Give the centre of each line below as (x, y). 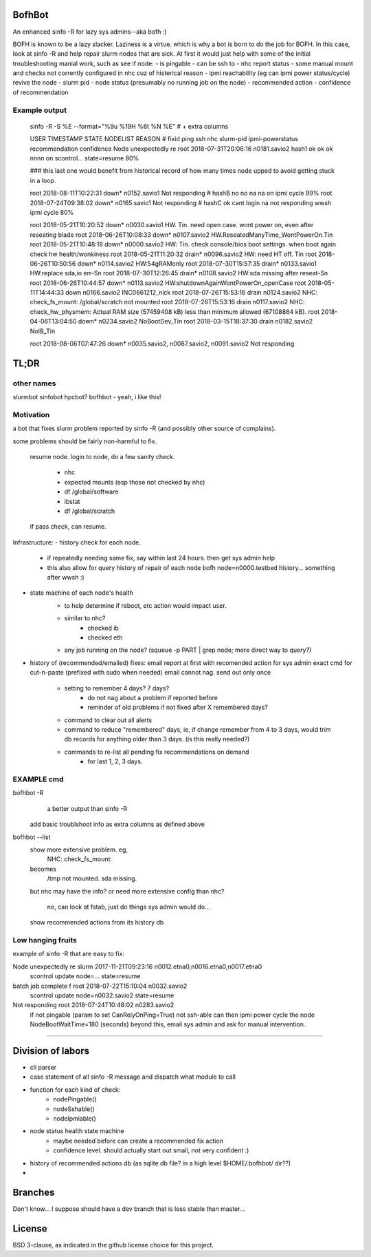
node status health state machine (77, 1131)
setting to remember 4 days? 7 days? (117, 688)
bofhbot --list (32, 837)
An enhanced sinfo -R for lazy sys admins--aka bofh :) (90, 32)
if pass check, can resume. (68, 527)
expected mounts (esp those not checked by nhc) (135, 482)
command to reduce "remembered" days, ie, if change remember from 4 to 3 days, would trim (198, 730)
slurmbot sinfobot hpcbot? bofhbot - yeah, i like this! (87, 397)
